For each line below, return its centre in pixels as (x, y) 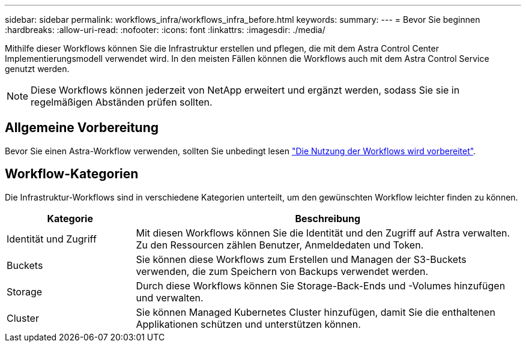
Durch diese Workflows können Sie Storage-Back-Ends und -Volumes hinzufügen (321, 285)
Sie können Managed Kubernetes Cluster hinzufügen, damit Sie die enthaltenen (316, 312)
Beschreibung (328, 218)
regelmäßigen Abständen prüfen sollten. (122, 102)
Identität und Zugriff (52, 239)
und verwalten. (170, 297)
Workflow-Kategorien (72, 174)
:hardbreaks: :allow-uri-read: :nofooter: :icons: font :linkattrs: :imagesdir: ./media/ (165, 30)
